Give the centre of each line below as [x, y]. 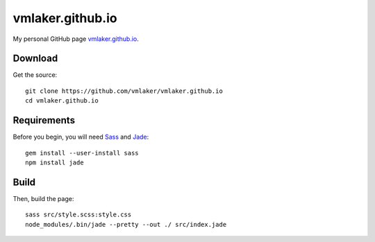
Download [35, 59]
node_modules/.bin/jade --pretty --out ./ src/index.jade [126, 224]
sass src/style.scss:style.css [78, 215]
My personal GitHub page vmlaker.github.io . [76, 39]
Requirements [44, 120]
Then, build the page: [43, 198]
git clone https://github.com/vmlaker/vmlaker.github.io [124, 91]
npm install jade [55, 162]
